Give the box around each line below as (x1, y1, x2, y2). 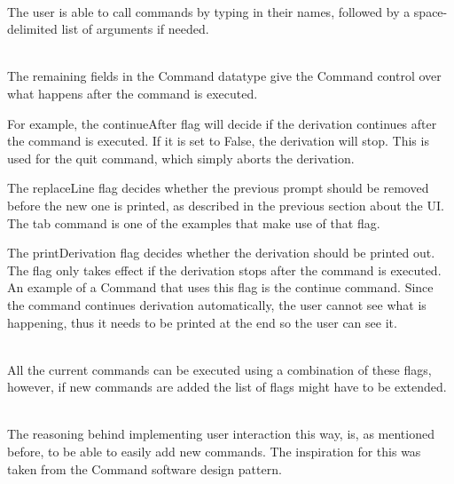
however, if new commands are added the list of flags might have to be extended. (7, 377, 447, 396)
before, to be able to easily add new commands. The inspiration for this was (7, 442, 421, 461)
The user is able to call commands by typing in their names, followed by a (7, 2, 411, 20)
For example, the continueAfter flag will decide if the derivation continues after (7, 114, 437, 132)
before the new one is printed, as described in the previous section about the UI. (7, 195, 444, 214)
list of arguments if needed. (61, 20, 209, 38)
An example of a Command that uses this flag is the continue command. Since (7, 278, 434, 297)
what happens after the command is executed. (7, 83, 258, 102)
